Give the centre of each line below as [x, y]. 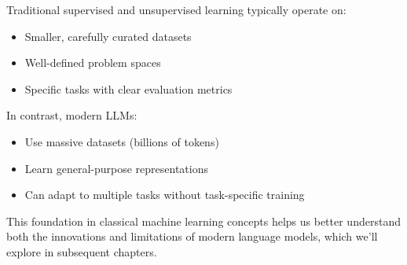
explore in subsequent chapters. [82, 251]
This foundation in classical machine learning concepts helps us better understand [203, 221]
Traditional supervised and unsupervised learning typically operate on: [176, 9]
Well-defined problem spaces [93, 63]
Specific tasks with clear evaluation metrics [128, 88]
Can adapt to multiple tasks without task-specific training [165, 195]
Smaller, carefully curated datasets [108, 36]
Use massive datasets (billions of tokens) [122, 141]
